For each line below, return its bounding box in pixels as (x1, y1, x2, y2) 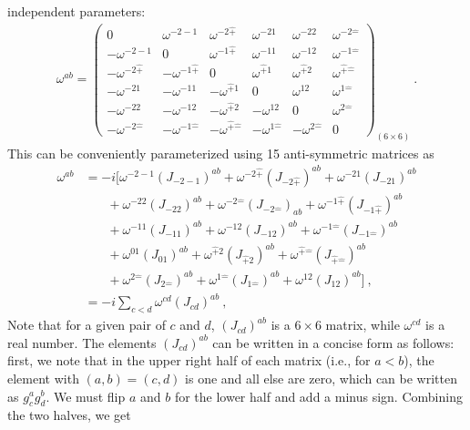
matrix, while (325, 315, 400, 334)
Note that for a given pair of (7, 315, 166, 334)
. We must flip (46, 386, 126, 405)
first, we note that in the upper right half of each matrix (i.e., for (7, 351, 371, 370)
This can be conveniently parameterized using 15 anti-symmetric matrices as (7, 143, 434, 162)
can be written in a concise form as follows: (212, 333, 455, 352)
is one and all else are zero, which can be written (185, 368, 457, 387)
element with (7, 368, 79, 387)
